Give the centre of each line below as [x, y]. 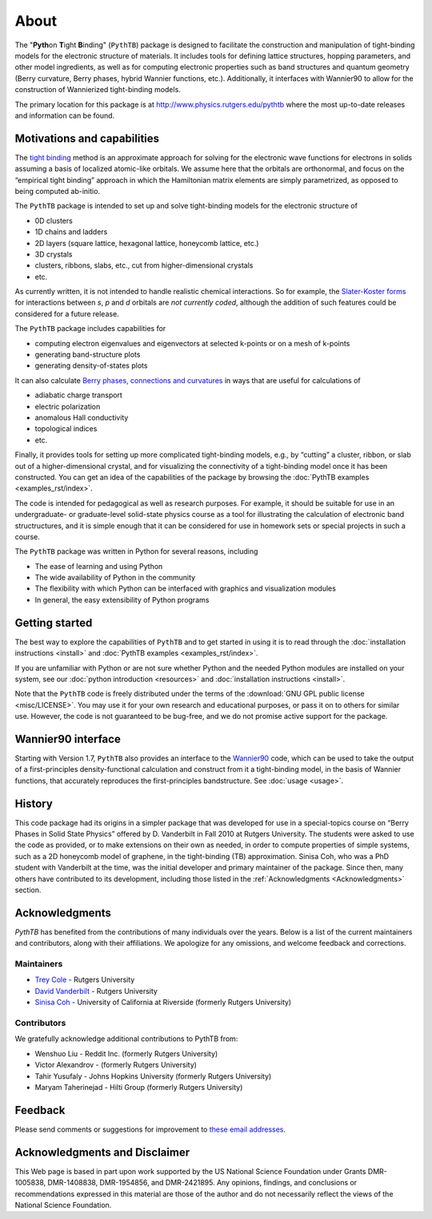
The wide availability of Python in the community [115, 578]
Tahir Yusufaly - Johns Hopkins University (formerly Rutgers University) [153, 1076]
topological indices [66, 429]
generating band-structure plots [88, 355]
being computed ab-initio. [57, 191]
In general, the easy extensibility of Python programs [122, 599]
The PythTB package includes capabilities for [90, 329]
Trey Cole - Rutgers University [85, 980]
